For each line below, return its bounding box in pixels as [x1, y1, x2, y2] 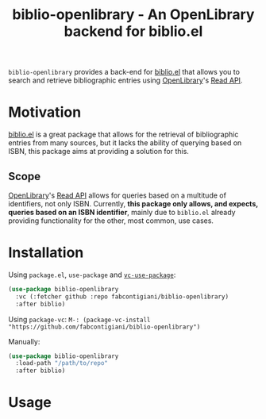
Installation [8, 244, 84, 262]
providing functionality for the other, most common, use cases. [8, 216, 214, 225]
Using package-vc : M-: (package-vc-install [8, 314, 151, 324]
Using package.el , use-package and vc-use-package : [8, 270, 176, 279]
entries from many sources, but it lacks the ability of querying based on [8, 138, 242, 148]
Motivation [8, 103, 82, 121]
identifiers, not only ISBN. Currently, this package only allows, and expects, [8, 198, 258, 208]
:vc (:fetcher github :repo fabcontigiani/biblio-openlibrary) [15, 292, 229, 301]
